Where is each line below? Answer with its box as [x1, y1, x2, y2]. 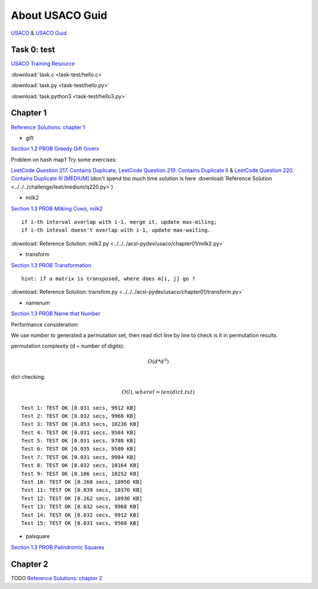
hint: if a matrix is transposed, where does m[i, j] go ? [21, 276, 196, 282]
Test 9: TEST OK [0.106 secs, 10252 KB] [21, 470, 140, 477]
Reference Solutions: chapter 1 [11, 124, 85, 131]
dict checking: [11, 373, 45, 380]
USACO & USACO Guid [11, 29, 67, 37]
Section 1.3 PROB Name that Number [11, 310, 101, 317]
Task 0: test [11, 45, 55, 55]
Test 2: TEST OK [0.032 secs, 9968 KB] [21, 412, 137, 419]
